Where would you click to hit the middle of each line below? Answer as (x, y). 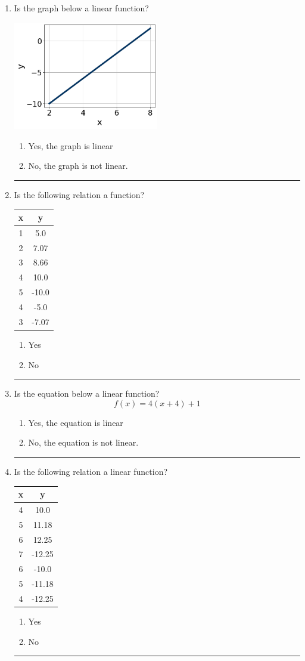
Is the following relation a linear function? (91, 471)
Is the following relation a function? (79, 194)
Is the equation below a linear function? (87, 393)
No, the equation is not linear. (83, 442)
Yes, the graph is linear (71, 145)
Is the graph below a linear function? (81, 8)
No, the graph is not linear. (78, 166)
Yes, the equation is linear (76, 422)
